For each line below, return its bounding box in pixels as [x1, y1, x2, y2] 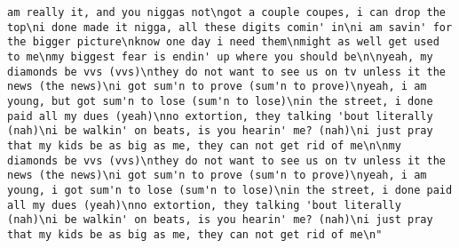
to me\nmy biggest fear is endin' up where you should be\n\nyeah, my [7, 50, 433, 63]
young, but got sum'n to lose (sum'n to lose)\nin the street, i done [7, 94, 433, 108]
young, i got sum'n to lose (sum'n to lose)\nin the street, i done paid [7, 183, 453, 196]
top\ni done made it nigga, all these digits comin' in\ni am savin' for [7, 20, 453, 34]
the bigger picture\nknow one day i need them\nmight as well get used [7, 36, 439, 49]
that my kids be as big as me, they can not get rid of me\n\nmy [7, 139, 401, 152]
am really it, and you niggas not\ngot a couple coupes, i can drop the [7, 6, 446, 19]
